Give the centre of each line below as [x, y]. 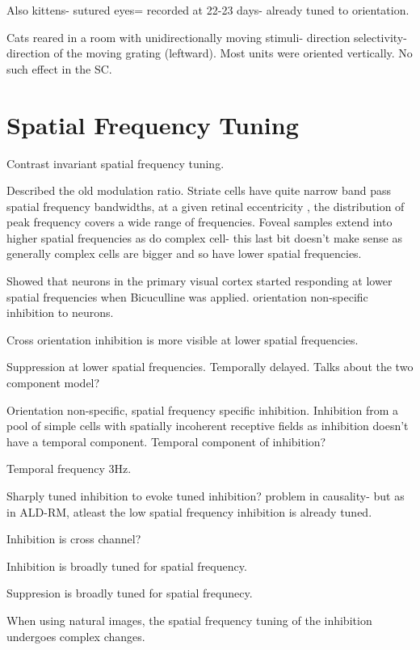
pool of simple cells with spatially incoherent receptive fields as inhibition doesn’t [208, 426]
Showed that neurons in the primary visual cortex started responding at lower [199, 281]
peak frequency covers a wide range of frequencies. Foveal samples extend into [199, 222]
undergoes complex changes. [76, 636]
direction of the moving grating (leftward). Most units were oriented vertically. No [210, 53]
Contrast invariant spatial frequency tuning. [115, 163]
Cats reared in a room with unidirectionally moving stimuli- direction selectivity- [207, 37]
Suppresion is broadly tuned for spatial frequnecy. [130, 593]
